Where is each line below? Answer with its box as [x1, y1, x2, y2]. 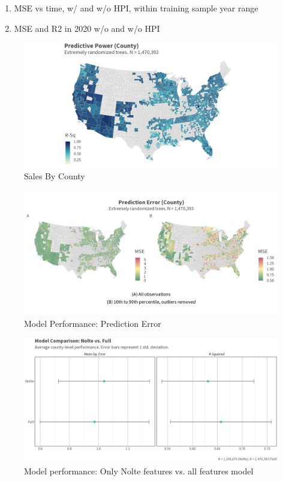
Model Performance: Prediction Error [24, 317, 161, 329]
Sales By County [24, 169, 85, 182]
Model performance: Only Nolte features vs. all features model [24, 464, 254, 477]
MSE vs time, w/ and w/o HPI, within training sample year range [14, 2, 258, 14]
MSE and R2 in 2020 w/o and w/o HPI [14, 22, 160, 34]
